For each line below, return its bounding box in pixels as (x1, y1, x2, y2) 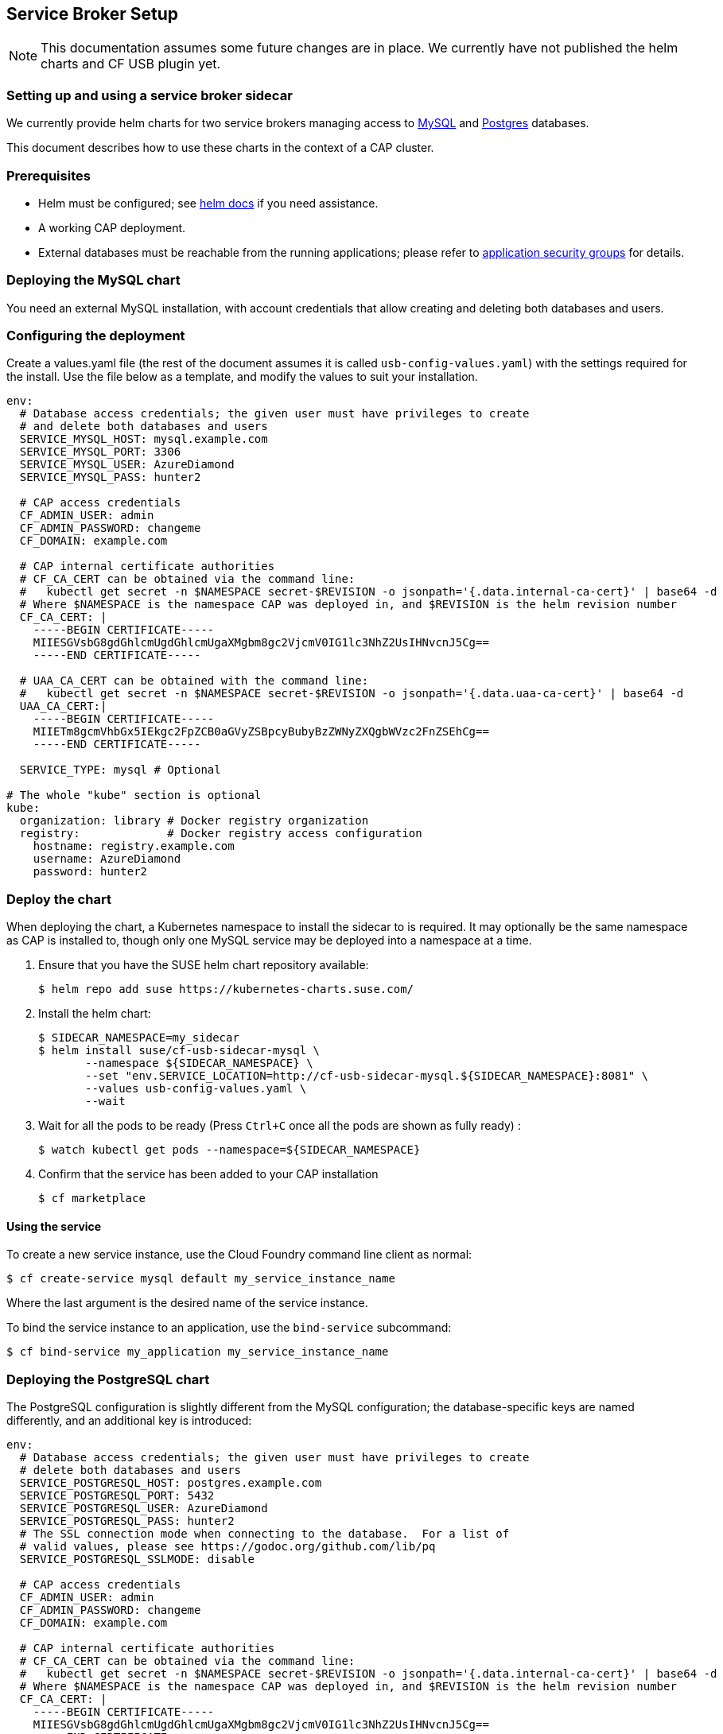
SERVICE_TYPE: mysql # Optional (19, 763, 221, 777)
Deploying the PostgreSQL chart (6, 1371, 210, 1387)
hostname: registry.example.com (33, 840, 235, 853)
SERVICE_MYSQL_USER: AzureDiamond (19, 458, 235, 471)
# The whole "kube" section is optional (6, 789, 262, 802)
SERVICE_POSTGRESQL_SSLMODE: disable (19, 1553, 255, 1566)
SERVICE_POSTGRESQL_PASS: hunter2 (19, 1515, 235, 1528)
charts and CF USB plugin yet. (41, 56, 221, 72)
